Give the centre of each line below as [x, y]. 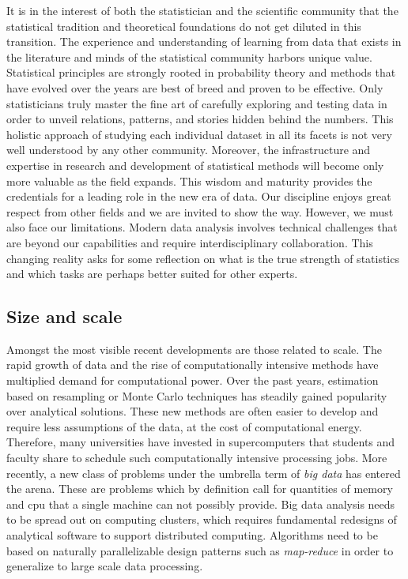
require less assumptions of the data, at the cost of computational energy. [184, 426]
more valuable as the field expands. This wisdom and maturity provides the [189, 180]
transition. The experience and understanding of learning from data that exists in [204, 41]
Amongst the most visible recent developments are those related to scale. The [194, 349]
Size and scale [64, 316]
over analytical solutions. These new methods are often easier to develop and [193, 411]
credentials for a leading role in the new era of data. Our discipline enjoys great [199, 196]
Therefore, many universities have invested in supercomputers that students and [201, 442]
